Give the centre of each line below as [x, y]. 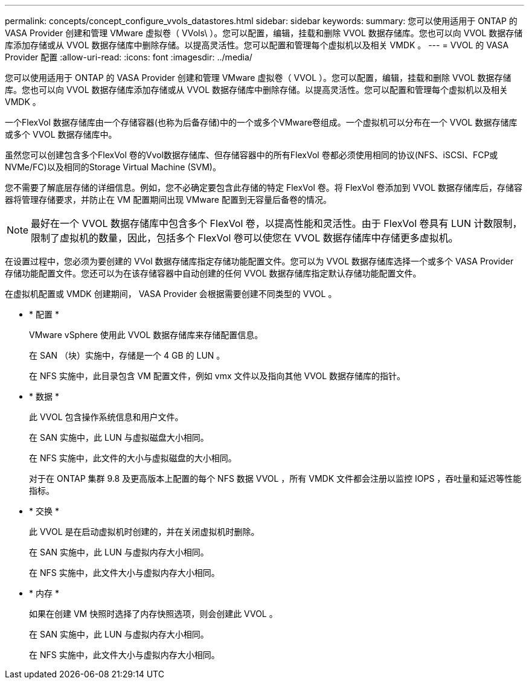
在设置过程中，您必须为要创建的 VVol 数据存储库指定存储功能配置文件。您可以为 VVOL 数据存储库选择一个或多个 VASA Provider [259, 261]
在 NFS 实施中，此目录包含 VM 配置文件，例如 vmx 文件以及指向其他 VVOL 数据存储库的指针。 [217, 376]
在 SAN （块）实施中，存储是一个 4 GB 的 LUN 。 [127, 355]
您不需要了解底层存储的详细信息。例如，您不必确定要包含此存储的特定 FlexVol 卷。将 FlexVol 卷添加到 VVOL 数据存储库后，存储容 [264, 187]
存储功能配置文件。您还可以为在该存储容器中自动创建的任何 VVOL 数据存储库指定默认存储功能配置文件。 [213, 273]
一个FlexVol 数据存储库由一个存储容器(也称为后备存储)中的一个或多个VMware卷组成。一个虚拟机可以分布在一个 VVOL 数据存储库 [261, 122]
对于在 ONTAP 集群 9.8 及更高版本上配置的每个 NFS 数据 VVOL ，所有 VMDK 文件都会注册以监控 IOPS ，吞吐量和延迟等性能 [275, 478]
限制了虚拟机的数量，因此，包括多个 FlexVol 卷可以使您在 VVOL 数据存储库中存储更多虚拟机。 [245, 238]
